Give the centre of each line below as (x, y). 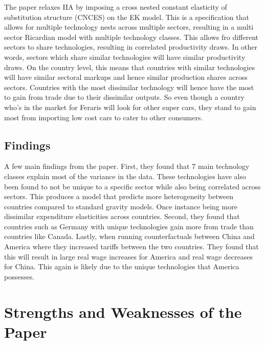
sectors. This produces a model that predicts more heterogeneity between (119, 196)
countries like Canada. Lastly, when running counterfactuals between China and (129, 236)
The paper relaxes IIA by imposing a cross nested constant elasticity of (116, 7)
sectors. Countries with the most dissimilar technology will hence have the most (129, 87)
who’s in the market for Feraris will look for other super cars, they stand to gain (130, 107)
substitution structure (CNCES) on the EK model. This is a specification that (127, 17)
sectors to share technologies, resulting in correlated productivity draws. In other (131, 47)
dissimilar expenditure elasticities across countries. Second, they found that (122, 216)
